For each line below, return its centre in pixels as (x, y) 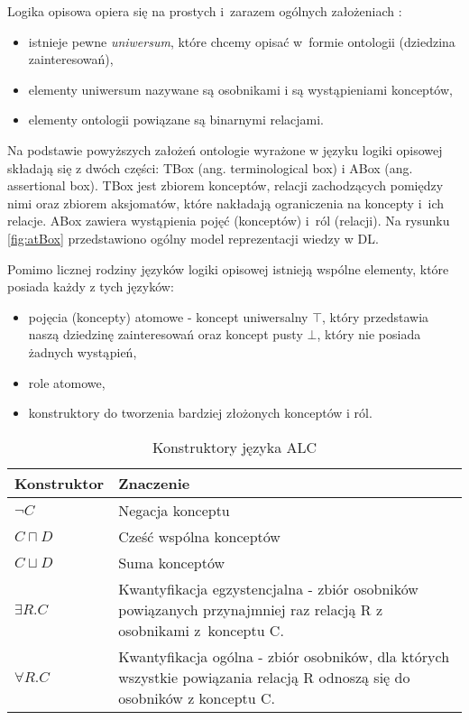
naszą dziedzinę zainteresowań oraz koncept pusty (166, 334)
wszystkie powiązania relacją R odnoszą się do (264, 677)
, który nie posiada (369, 334)
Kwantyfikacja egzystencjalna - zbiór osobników (268, 588)
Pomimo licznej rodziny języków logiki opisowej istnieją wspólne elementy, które (228, 268)
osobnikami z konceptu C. (201, 630)
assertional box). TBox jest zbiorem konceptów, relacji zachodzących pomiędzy (225, 185)
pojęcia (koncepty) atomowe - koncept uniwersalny (168, 316)
